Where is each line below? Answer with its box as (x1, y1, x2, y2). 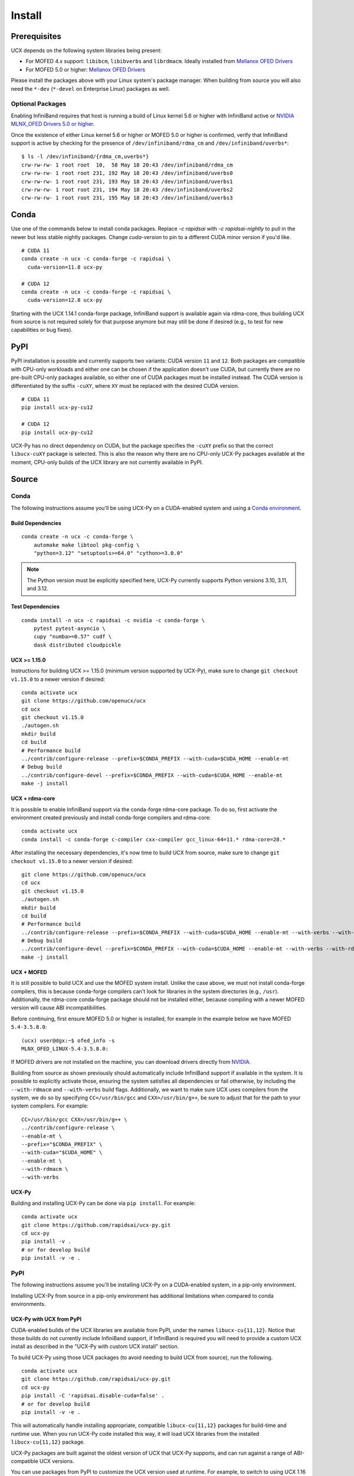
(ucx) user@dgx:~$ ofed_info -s (21, 1037, 115, 1044)
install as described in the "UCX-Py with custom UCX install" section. (11, 1343, 179, 1350)
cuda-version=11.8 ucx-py (27, 263, 103, 270)
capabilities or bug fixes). (11, 326, 73, 334)
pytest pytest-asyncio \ (33, 625, 106, 632)
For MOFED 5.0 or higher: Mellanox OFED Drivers (25, 66, 146, 73)
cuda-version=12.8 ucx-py (27, 297, 103, 303)
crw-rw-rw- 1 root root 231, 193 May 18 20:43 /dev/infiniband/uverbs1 (21, 178, 233, 185)
